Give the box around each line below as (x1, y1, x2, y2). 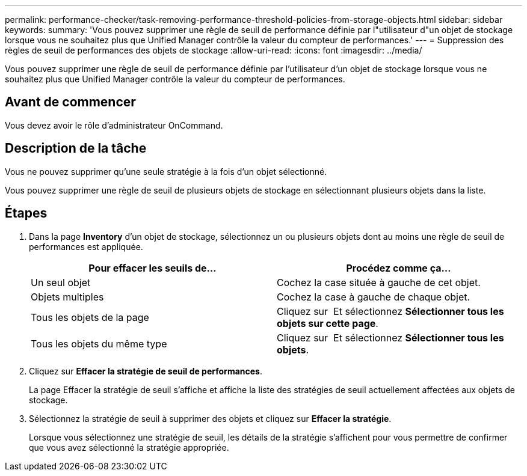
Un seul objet (31, 276, 91, 288)
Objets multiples (31, 290, 104, 303)
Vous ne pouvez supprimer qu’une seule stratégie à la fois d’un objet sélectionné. (5, 166, 327, 177)
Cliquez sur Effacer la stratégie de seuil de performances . (29, 365, 263, 376)
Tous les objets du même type (31, 337, 167, 350)
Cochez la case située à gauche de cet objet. (277, 276, 481, 288)
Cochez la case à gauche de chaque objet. (277, 290, 470, 303)
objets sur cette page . (277, 317, 378, 329)
